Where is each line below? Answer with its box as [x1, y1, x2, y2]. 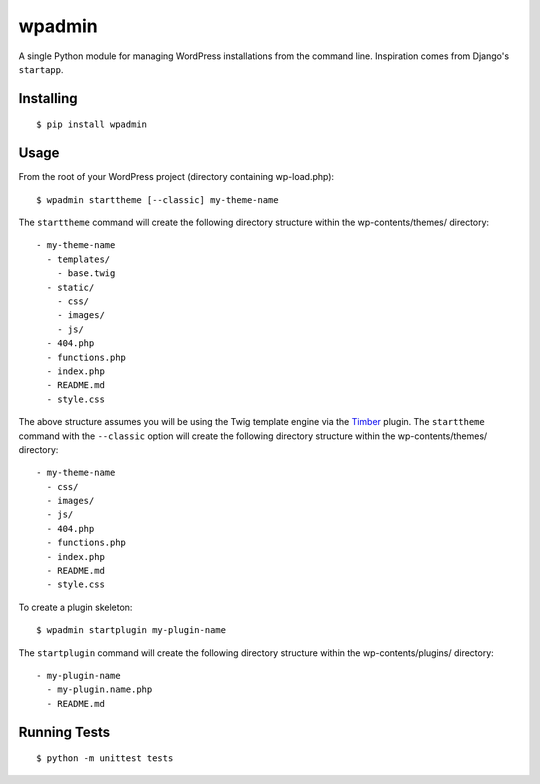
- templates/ [46, 253, 111, 265]
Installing [18, 90, 79, 107]
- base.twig [56, 268, 116, 279]
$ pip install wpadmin [36, 119, 148, 130]
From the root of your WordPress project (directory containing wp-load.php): [18, 171, 335, 183]
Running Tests [18, 723, 110, 740]
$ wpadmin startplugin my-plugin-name [36, 625, 227, 636]
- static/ [46, 281, 95, 293]
